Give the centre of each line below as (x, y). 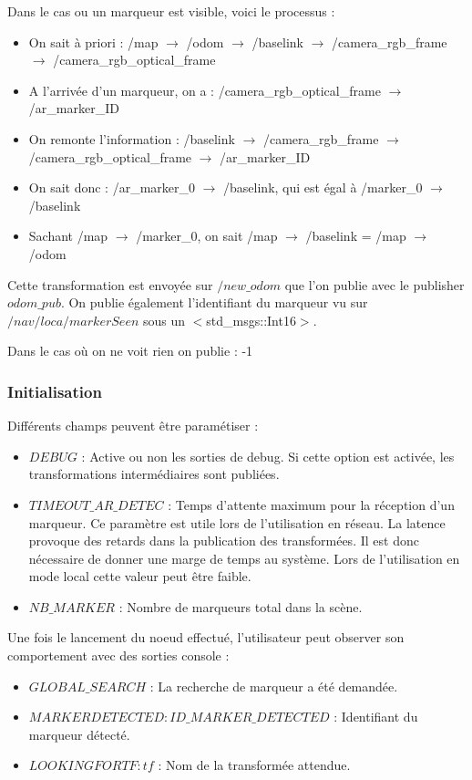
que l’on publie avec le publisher (375, 284)
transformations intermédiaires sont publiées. (154, 474)
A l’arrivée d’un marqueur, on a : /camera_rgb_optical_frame (205, 90)
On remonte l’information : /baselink (132, 138)
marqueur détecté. (79, 734)
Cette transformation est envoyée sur (110, 284)
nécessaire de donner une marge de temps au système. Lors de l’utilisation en (244, 558)
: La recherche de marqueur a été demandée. (274, 686)
